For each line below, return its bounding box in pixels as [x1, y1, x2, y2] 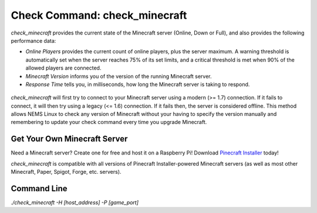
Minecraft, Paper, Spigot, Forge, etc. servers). [11, 169, 122, 176]
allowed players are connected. [25, 64, 102, 71]
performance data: [11, 37, 56, 44]
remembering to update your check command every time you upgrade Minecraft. [11, 119, 207, 126]
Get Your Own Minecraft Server [11, 134, 128, 144]
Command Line [11, 183, 68, 193]
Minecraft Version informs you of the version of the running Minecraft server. [25, 73, 212, 80]
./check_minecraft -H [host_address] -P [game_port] [11, 199, 139, 206]
